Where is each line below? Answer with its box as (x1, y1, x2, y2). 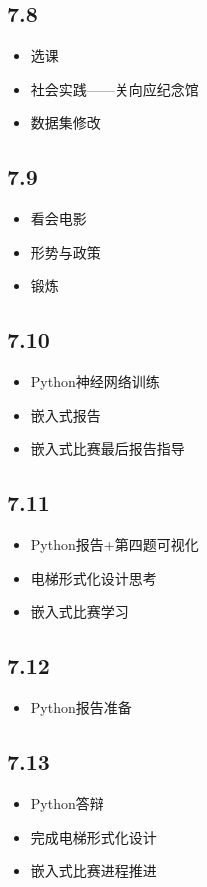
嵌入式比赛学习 (30, 601, 129, 622)
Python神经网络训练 (30, 371, 160, 392)
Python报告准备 (30, 697, 132, 718)
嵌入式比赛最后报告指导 (30, 438, 185, 459)
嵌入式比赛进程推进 (30, 860, 157, 881)
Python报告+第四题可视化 (30, 534, 199, 555)
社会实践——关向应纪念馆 (30, 78, 199, 99)
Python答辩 (30, 792, 104, 813)
